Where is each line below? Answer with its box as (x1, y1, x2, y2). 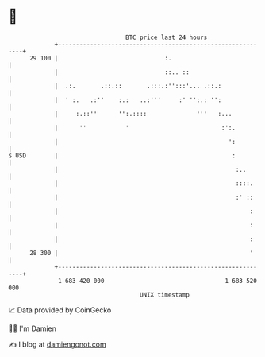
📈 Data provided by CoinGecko (8, 305, 112, 315)
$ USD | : (8, 151, 236, 160)
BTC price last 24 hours (125, 33, 208, 41)
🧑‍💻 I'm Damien (8, 324, 57, 333)
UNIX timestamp (139, 290, 190, 299)
